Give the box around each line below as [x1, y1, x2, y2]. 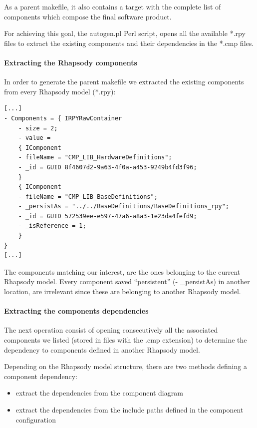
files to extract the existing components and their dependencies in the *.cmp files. [4, 37, 254, 48]
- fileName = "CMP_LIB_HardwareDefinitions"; [18, 154, 172, 161]
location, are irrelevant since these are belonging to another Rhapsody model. [4, 286, 241, 297]
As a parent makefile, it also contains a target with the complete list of [4, 1, 221, 11]
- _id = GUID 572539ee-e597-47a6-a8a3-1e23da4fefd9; [18, 212, 197, 220]
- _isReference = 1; [18, 222, 86, 230]
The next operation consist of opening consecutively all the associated [4, 325, 218, 335]
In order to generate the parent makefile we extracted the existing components [4, 76, 244, 87]
